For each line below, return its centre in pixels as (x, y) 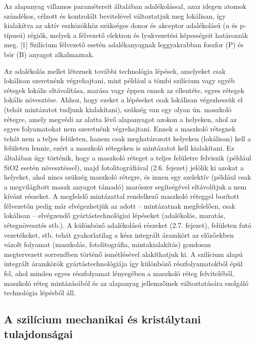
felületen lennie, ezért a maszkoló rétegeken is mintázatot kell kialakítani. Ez (119, 148)
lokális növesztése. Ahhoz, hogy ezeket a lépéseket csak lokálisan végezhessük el (123, 100)
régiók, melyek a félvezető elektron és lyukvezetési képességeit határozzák (138, 35)
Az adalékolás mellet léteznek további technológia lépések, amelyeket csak (115, 71)
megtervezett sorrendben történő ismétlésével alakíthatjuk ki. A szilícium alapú (123, 254)
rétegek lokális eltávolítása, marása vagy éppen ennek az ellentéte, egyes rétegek (124, 90)
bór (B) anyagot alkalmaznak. (49, 54)
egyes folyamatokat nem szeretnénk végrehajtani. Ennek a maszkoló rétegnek (120, 129)
